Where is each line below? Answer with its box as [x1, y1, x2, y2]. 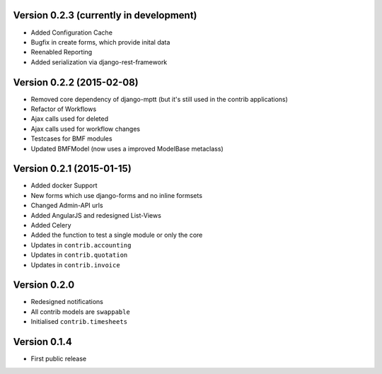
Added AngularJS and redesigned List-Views [30, 211, 162, 219]
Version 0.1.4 [13, 336, 72, 348]
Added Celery [30, 221, 71, 230]
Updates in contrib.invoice [30, 260, 120, 269]
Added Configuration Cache [30, 28, 113, 37]
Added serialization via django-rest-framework [30, 57, 168, 66]
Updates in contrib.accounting [30, 240, 132, 249]
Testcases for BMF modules [30, 134, 112, 143]
